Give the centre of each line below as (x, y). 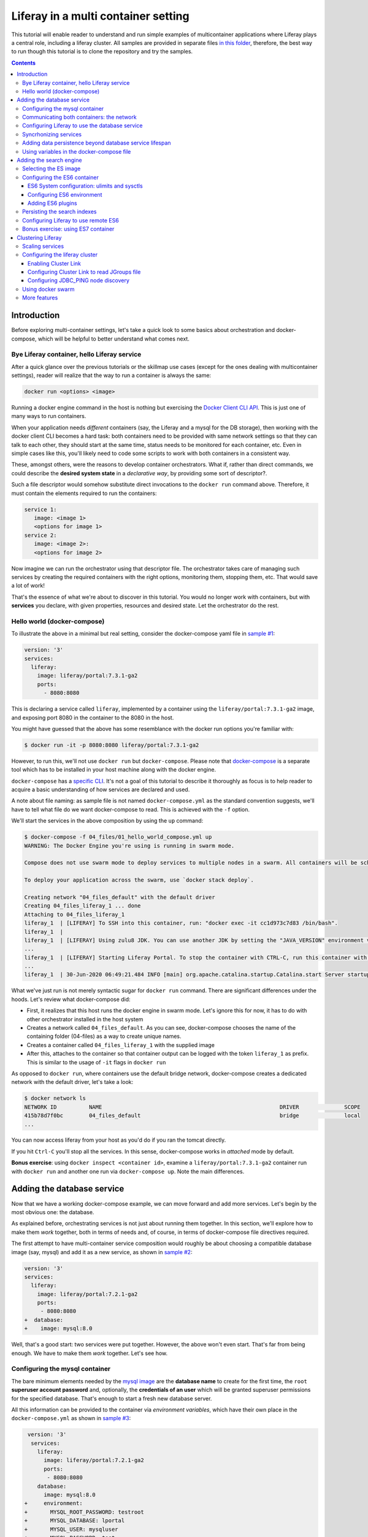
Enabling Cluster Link (55, 263)
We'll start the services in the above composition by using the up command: (107, 821)
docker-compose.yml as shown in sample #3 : (71, 1418)
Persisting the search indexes (59, 211)
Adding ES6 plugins (52, 203)
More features (40, 298)
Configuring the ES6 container (61, 177)
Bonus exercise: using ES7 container (68, 229)
